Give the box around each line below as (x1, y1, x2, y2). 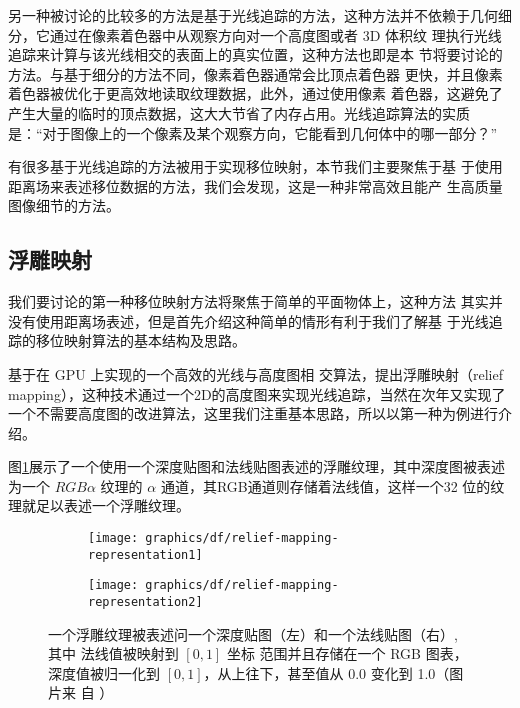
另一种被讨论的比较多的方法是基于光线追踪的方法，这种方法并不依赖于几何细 (8, 5, 512, 25)
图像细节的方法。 (8, 195, 120, 216)
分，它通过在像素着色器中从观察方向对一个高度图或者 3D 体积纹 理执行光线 (8, 24, 502, 45)
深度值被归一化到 (48, 662, 160, 683)
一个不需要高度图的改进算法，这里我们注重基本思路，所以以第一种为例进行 (8, 403, 498, 424)
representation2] (88, 595, 203, 610)
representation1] (88, 547, 203, 562)
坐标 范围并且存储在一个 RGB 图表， (226, 643, 468, 664)
